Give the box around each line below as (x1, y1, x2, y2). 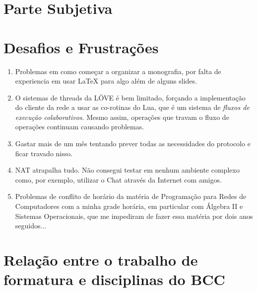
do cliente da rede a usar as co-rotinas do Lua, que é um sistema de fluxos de (15, 102, 250, 112)
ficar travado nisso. (15, 148, 73, 158)
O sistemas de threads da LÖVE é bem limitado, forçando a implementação (15, 92, 246, 102)
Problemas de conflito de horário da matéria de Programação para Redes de (15, 191, 247, 201)
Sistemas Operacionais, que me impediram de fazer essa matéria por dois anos (15, 210, 253, 221)
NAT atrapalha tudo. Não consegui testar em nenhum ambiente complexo (15, 165, 240, 175)
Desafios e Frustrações (3, 37, 159, 57)
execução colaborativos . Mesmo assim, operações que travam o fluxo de (15, 111, 229, 122)
